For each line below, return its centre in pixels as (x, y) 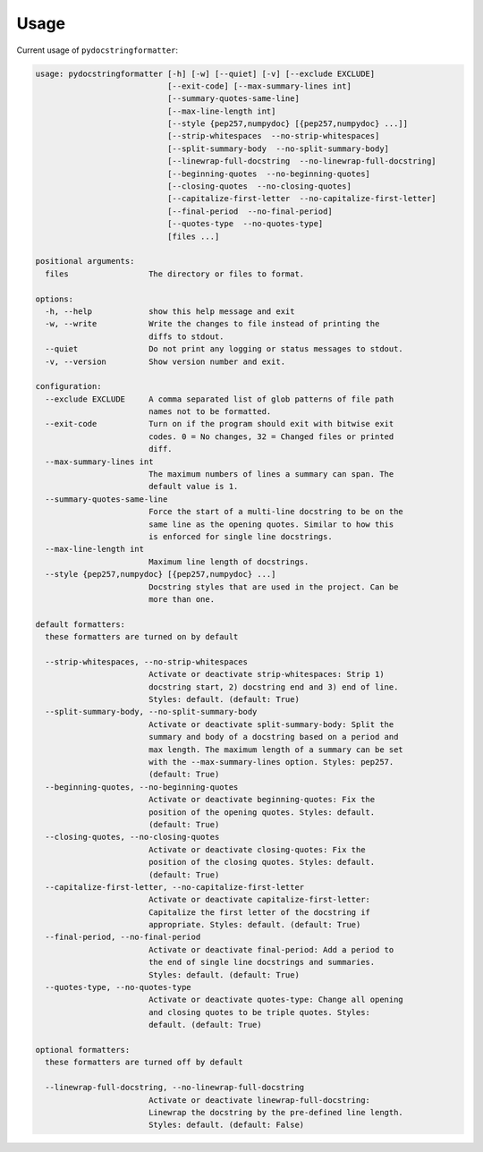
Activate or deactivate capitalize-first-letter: (259, 900)
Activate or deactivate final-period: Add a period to (271, 949)
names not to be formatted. (210, 412)
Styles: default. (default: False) (226, 1125)
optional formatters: (83, 1050)
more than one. (181, 599)
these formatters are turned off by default (144, 1063)
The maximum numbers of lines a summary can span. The (271, 474)
